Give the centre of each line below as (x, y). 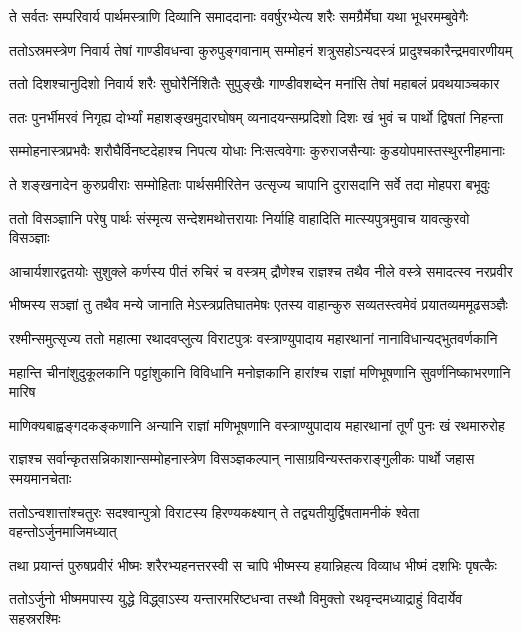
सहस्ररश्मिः (35, 617)
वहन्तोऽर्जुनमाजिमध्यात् (63, 531)
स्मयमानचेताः (40, 477)
